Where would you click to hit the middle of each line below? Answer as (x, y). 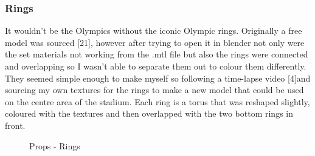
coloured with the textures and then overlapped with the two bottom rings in (149, 113)
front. (15, 125)
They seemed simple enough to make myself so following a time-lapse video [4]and (158, 78)
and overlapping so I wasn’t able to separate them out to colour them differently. (156, 66)
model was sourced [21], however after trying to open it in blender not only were (155, 42)
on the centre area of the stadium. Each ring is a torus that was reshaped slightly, (157, 101)
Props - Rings (55, 145)
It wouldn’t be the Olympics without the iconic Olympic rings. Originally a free (154, 31)
